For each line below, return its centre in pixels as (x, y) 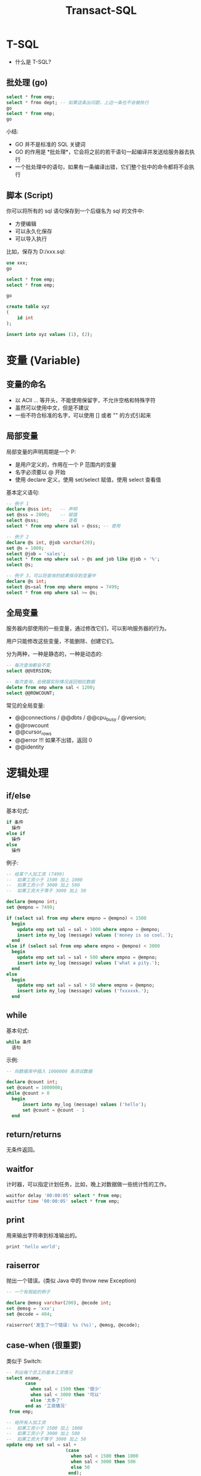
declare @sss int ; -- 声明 (42, 509)
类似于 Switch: (24, 1361)
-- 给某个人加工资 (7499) (36, 874)
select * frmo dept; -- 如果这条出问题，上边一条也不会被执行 (78, 102)
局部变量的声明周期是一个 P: (41, 452)
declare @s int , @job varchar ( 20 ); (51, 543)
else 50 (80, 1467)
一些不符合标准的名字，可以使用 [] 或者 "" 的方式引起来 (83, 415)
